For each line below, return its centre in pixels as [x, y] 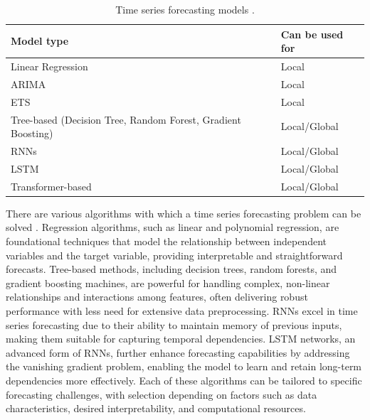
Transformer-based [51, 186]
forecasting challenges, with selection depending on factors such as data [162, 394]
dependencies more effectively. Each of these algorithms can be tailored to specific [184, 380]
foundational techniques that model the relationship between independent [166, 241]
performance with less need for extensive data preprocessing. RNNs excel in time [182, 310]
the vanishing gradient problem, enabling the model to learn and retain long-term [184, 366]
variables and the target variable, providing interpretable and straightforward [174, 255]
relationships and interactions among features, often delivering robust [157, 297]
